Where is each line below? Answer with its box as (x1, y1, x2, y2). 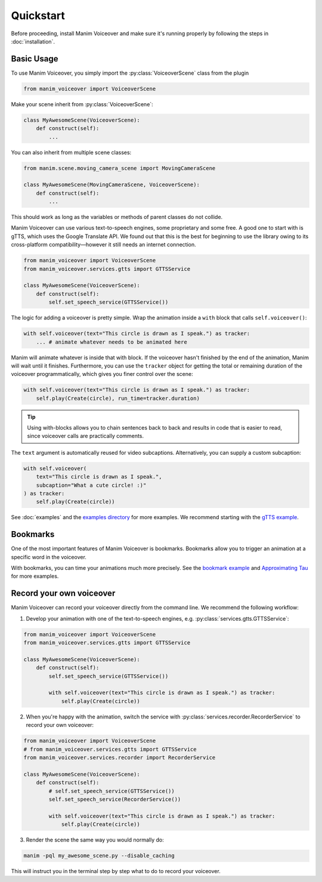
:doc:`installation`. (11, 38, 55, 45)
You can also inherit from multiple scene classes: (11, 149, 132, 156)
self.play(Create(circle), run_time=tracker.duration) (36, 394, 200, 402)
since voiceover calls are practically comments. (27, 433, 144, 440)
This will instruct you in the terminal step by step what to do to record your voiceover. (11, 868, 221, 875)
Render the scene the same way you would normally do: (26, 836, 164, 844)
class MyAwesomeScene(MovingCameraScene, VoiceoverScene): (23, 181, 200, 188)
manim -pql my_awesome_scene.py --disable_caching (23, 852, 175, 859)
